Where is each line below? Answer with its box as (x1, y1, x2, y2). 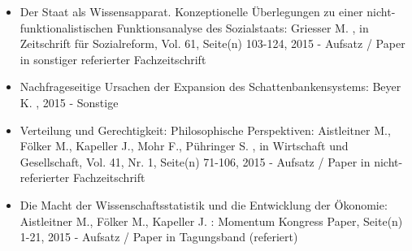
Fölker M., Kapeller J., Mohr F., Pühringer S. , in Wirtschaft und (20, 137, 349, 154)
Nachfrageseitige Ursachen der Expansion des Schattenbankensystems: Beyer (20, 78, 401, 95)
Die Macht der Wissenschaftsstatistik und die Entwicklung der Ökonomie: (20, 196, 388, 213)
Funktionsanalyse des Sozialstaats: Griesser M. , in (116, 19, 369, 36)
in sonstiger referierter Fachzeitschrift (20, 50, 206, 67)
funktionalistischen (20, 19, 113, 36)
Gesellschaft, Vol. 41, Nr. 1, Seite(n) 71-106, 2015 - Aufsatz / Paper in (20, 153, 371, 170)
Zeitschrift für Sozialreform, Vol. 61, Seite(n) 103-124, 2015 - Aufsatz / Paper (20, 35, 405, 52)
